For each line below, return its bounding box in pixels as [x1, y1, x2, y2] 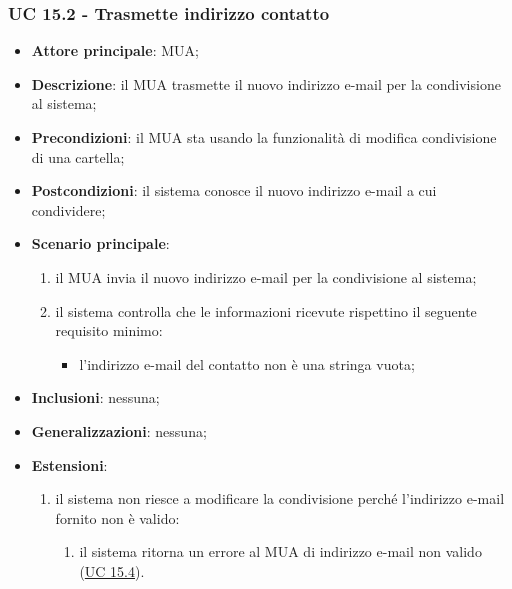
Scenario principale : [31, 233, 170, 254]
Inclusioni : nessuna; [31, 387, 160, 408]
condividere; [31, 199, 106, 220]
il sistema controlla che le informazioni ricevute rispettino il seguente [55, 300, 477, 321]
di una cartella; [31, 146, 125, 167]
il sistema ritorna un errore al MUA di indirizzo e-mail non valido [79, 541, 482, 562]
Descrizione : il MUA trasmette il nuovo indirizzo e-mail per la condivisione [31, 73, 501, 94]
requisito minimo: [55, 320, 163, 341]
